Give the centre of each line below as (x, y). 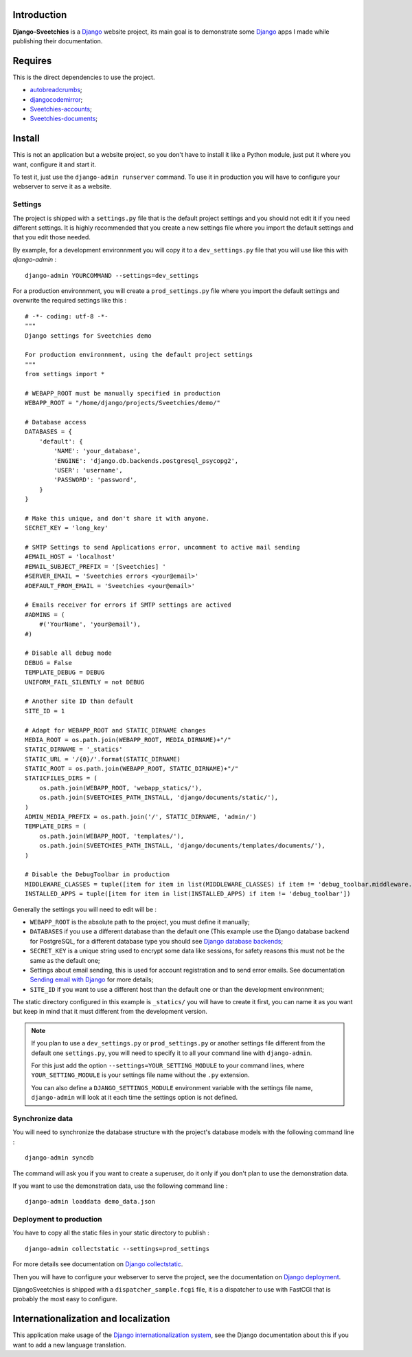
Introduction (40, 15)
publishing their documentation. (58, 41)
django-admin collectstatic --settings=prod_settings (117, 1249)
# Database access (56, 422)
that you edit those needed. (51, 237)
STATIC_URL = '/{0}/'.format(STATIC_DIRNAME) (103, 759)
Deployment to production (57, 1219)
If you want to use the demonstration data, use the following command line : (120, 1186)
